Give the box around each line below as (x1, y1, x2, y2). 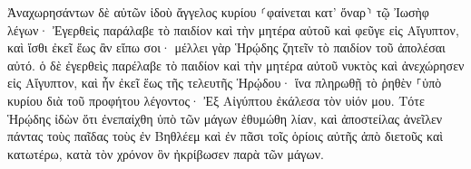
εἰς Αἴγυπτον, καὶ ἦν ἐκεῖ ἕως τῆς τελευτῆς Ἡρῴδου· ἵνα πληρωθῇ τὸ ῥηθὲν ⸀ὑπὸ (7, 73, 442, 92)
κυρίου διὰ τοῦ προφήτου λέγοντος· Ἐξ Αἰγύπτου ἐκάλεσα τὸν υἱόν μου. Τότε (7, 90, 425, 109)
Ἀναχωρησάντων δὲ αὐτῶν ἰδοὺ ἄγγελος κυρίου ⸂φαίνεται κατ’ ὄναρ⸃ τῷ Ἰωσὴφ (7, 3, 429, 21)
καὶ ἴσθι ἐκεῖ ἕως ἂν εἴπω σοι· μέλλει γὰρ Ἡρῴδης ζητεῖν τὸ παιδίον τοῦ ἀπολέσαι (7, 38, 446, 57)
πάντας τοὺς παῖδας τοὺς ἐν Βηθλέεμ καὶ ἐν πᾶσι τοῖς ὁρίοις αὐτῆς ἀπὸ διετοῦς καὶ (7, 127, 444, 146)
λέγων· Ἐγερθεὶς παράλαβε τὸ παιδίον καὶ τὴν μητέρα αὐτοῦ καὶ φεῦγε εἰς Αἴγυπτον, (7, 20, 459, 39)
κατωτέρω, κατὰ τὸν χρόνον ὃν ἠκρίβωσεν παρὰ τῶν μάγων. (7, 144, 324, 163)
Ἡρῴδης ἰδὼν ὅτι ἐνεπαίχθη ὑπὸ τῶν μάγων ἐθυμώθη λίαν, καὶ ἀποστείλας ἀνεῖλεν (7, 108, 443, 127)
